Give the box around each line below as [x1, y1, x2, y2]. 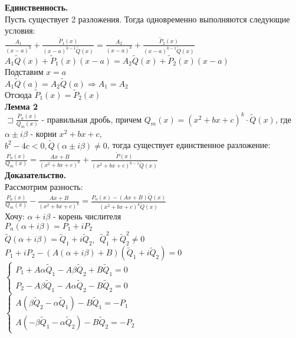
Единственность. [5, 1, 68, 13]
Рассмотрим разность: [5, 180, 83, 192]
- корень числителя [53, 210, 121, 222]
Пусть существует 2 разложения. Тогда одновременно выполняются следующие [5, 12, 290, 25]
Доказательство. [5, 169, 67, 181]
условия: [5, 24, 35, 37]
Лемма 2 [5, 100, 38, 112]
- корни [30, 127, 57, 139]
